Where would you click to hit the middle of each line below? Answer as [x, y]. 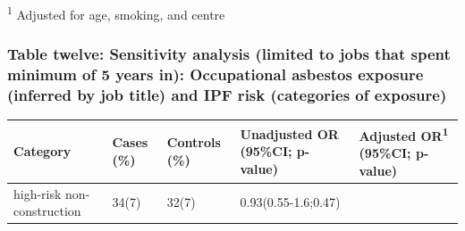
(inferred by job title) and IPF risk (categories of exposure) [227, 95]
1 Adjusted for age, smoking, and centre [116, 13]
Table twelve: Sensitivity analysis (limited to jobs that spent [229, 54]
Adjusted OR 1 [404, 134]
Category [42, 151]
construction [47, 211]
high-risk [38, 193]
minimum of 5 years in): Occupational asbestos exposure [216, 74]
